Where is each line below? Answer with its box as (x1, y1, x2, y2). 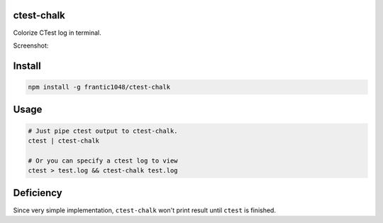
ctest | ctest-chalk (28, 136, 99, 145)
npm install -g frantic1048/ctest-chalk (28, 82, 170, 91)
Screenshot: (13, 41, 49, 50)
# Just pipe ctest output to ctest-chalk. (28, 126, 178, 135)
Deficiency (13, 187, 63, 199)
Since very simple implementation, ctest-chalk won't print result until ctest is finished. (13, 206, 277, 214)
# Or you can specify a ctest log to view (28, 156, 178, 165)
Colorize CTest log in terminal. (13, 28, 102, 37)
